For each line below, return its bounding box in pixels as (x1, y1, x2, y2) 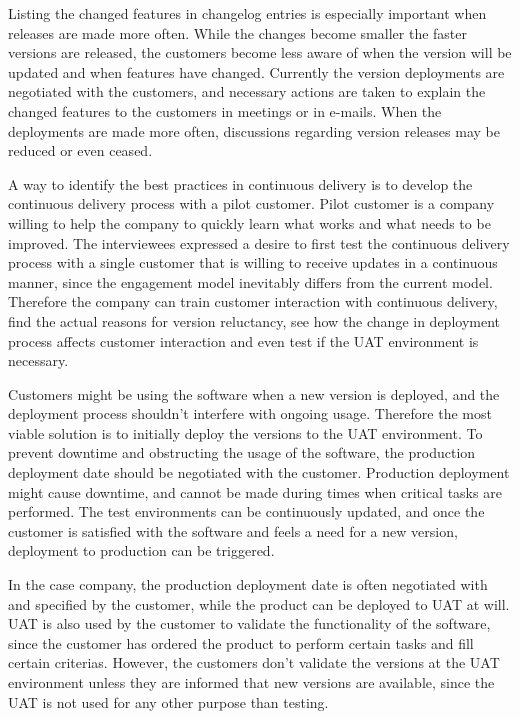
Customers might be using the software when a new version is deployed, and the (8, 383, 500, 404)
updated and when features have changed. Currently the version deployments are (8, 61, 505, 82)
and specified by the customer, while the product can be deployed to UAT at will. (8, 593, 510, 614)
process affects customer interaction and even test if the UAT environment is (8, 330, 479, 351)
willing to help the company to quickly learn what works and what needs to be (8, 212, 491, 233)
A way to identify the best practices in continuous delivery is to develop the (8, 173, 473, 194)
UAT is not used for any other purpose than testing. (8, 691, 329, 712)
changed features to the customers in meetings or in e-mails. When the (8, 100, 442, 121)
